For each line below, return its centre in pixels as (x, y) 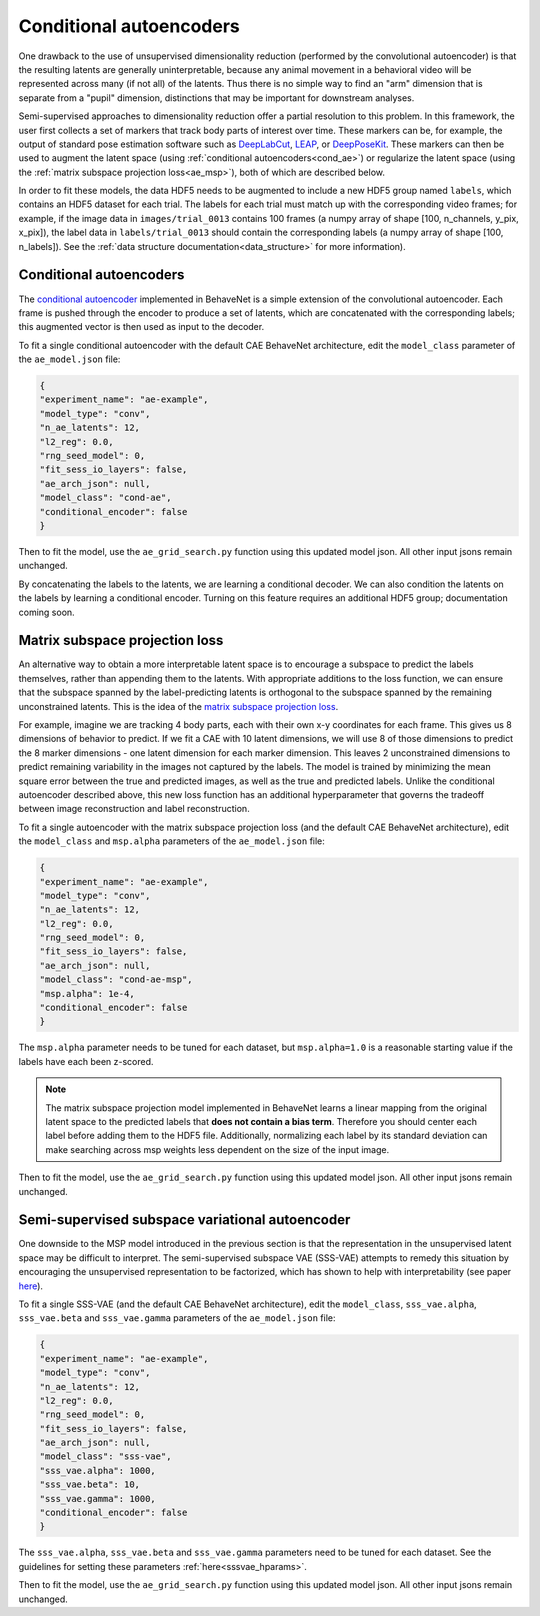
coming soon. (46, 612)
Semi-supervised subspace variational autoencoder (184, 1220)
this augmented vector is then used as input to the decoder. (141, 327)
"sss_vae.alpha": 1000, (98, 1470)
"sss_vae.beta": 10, (89, 1484)
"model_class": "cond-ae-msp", (116, 979)
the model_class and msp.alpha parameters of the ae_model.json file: (171, 841)
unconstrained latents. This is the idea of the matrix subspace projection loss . (178, 706)
